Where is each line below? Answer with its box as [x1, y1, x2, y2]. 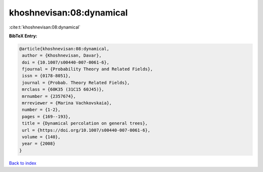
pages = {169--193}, [22, 114, 71, 119]
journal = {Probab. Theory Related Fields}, [22, 80, 130, 85]
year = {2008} [22, 141, 56, 146]
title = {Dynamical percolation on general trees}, [22, 121, 148, 126]
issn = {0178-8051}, [22, 73, 71, 78]
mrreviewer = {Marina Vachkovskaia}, [22, 100, 112, 106]
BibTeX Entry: [9, 33, 38, 39]
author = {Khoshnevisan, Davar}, [22, 53, 102, 58]
